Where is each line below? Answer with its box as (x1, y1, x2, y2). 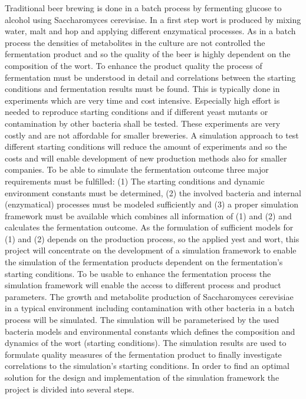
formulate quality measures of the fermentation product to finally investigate (5, 348, 282, 360)
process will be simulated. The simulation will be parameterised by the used (5, 314, 279, 326)
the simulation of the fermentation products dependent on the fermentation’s (5, 256, 283, 268)
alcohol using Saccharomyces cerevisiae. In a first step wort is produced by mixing (5, 13, 301, 25)
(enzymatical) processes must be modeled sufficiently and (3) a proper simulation (5, 198, 298, 210)
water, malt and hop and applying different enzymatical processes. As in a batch (5, 25, 296, 37)
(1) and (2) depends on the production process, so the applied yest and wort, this (5, 232, 300, 245)
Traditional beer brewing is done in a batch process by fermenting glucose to (5, 2, 282, 14)
